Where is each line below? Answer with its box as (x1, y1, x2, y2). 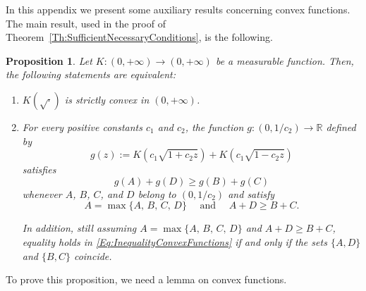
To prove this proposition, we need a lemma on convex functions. (6, 272, 287, 287)
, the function (185, 119, 244, 134)
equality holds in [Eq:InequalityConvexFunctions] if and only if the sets (22, 234, 327, 249)
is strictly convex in (64, 92, 150, 106)
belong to (138, 186, 176, 201)
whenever (22, 186, 62, 201)
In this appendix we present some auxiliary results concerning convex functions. (6, 2, 350, 16)
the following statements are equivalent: (6, 67, 176, 82)
